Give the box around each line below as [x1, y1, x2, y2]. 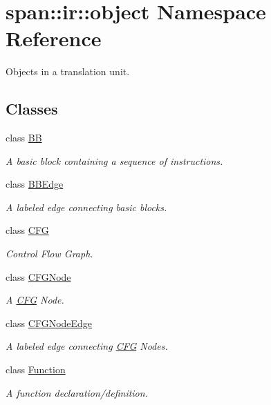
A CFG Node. [6, 293, 64, 307]
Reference [6, 24, 102, 52]
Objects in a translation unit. [6, 64, 130, 79]
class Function [6, 362, 66, 377]
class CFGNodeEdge [6, 315, 93, 330]
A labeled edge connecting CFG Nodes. [6, 339, 168, 353]
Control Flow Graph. [6, 246, 93, 261]
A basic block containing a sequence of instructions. [6, 153, 223, 168]
